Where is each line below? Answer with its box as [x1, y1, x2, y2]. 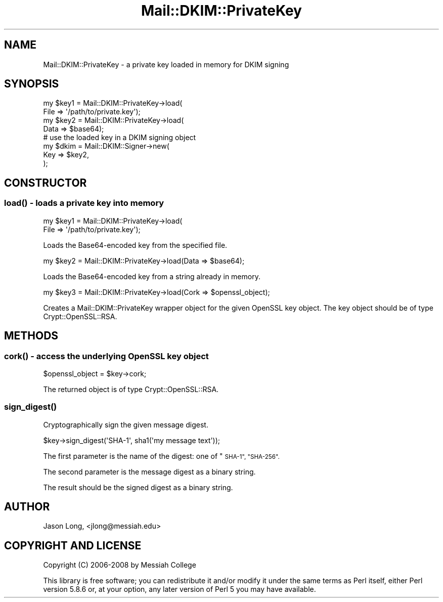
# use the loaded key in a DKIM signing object [43, 133, 196, 142]
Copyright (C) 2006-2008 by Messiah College [43, 561, 196, 570]
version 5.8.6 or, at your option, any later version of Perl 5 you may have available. [43, 585, 316, 594]
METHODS [4, 329, 59, 342]
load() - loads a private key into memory [4, 198, 164, 208]
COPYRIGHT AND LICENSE [4, 539, 142, 552]
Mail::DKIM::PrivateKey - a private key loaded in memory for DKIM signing [43, 60, 289, 69]
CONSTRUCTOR [4, 176, 87, 189]
